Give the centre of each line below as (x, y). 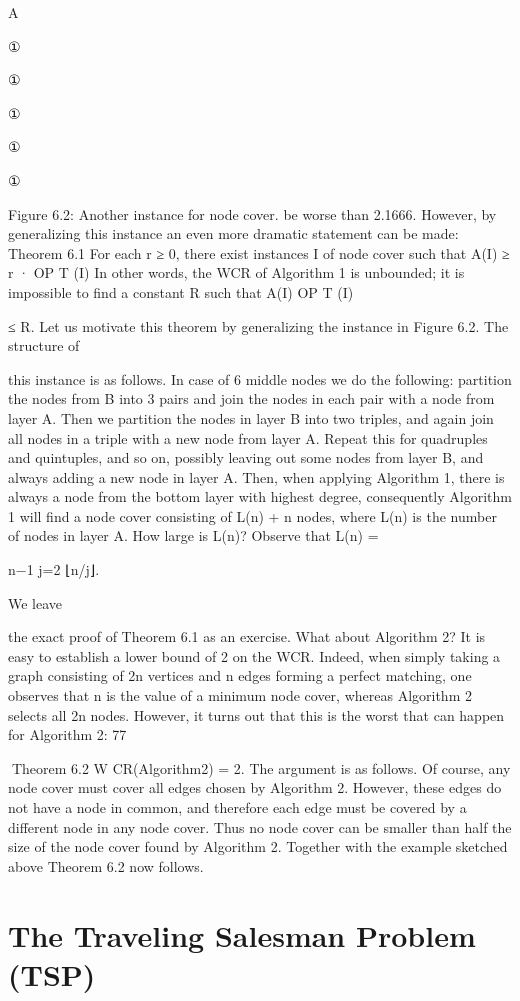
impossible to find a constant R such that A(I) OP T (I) (181, 291)
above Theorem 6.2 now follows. (106, 865)
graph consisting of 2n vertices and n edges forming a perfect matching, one (240, 675)
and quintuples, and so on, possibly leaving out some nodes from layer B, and (246, 457)
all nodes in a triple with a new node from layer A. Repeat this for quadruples (248, 437)
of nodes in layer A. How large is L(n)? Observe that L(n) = (193, 535)
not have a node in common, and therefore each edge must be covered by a (237, 807)
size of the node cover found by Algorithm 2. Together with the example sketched (258, 846)
